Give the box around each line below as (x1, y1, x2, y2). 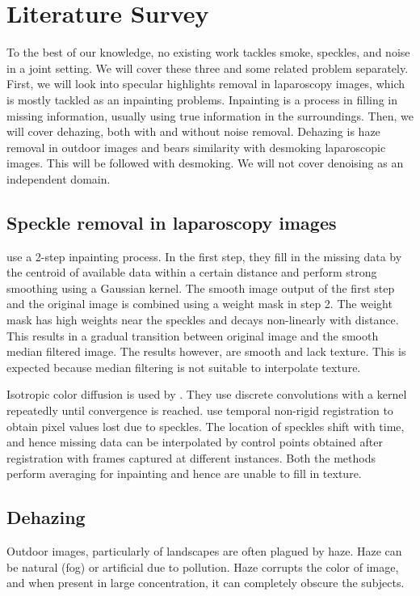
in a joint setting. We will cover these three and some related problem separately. (6, 59, 409, 76)
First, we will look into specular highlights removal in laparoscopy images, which (6, 75, 405, 92)
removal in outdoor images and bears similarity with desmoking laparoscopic (6, 138, 386, 155)
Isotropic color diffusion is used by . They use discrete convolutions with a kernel (6, 386, 407, 403)
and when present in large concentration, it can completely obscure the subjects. (6, 574, 405, 591)
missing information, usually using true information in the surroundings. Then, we (6, 107, 414, 124)
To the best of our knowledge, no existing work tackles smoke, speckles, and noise (6, 44, 410, 61)
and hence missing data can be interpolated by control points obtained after (6, 433, 383, 450)
